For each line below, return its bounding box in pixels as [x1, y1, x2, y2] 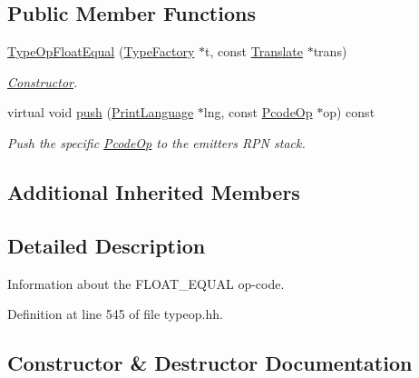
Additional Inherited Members [7, 177, 300, 205]
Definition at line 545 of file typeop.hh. [7, 304, 223, 323]
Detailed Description [7, 231, 206, 259]
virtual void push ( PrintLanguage [7, 103, 194, 122]
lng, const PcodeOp [203, 103, 313, 122]
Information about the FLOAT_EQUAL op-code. [7, 274, 285, 293]
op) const [323, 103, 375, 122]
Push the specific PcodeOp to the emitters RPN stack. [7, 133, 306, 152]
